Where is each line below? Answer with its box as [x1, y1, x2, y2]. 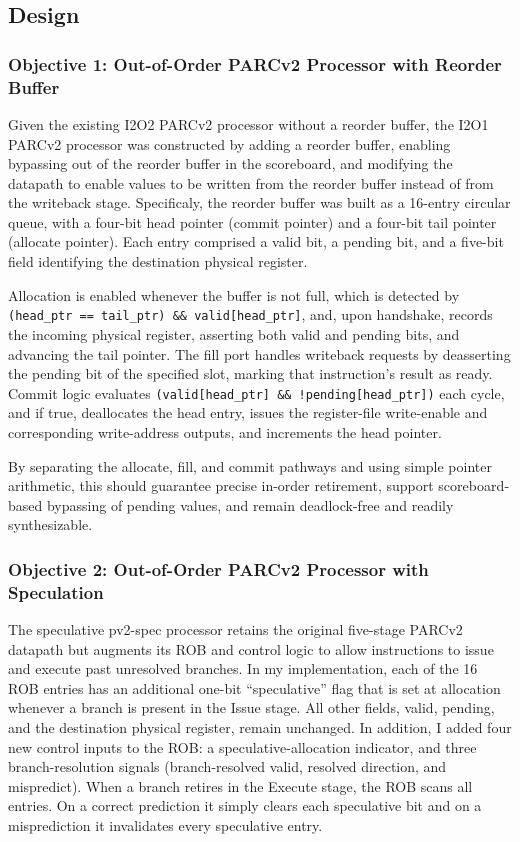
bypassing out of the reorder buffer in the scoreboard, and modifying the [8, 153, 453, 174]
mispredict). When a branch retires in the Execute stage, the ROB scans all [8, 775, 473, 796]
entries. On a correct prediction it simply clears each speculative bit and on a [8, 795, 482, 816]
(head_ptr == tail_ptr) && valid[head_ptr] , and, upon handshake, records [8, 304, 493, 325]
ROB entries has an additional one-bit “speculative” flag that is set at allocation [8, 677, 501, 698]
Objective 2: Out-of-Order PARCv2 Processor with [8, 556, 429, 581]
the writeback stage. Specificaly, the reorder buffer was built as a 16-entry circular [8, 192, 511, 213]
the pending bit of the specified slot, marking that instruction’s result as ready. [8, 363, 493, 384]
